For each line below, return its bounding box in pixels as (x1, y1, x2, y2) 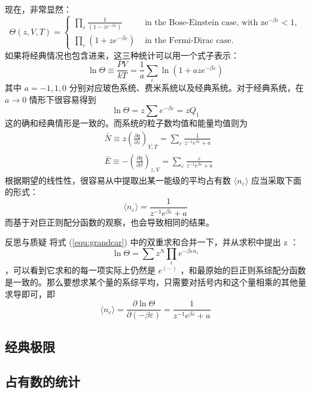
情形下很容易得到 (29, 93, 96, 105)
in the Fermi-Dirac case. (145, 36, 234, 45)
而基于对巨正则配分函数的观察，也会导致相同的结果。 (5, 215, 214, 228)
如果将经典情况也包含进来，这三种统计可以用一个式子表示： (5, 48, 239, 61)
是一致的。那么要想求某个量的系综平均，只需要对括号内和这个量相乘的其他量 (5, 275, 306, 288)
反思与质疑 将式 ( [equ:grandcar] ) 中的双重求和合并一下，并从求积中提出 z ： (5, 236, 299, 248)
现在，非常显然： (5, 3, 72, 15)
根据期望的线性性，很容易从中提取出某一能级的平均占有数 (5, 173, 231, 186)
